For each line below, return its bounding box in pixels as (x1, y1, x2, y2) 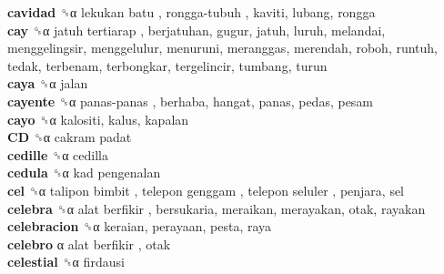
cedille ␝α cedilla (7, 145, 109, 164)
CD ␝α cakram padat (7, 127, 132, 147)
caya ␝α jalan (7, 74, 88, 93)
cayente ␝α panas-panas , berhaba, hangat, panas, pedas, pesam (7, 91, 374, 110)
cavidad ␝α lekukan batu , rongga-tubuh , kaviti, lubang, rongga (7, 3, 376, 21)
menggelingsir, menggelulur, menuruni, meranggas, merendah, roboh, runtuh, (7, 38, 439, 57)
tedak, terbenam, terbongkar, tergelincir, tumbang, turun (7, 56, 328, 75)
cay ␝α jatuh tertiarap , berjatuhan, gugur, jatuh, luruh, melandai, (7, 20, 386, 39)
